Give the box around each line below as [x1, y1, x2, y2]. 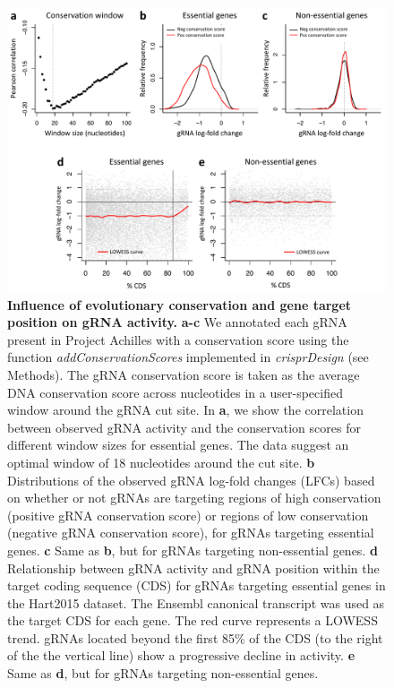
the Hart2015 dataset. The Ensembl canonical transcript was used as [7, 593, 385, 612]
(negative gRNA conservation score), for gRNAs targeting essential [7, 523, 374, 542]
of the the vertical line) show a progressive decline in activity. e [7, 646, 355, 665]
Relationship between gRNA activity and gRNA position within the [7, 558, 380, 577]
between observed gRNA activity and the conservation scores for [7, 417, 361, 436]
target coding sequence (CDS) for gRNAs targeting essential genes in [7, 576, 386, 595]
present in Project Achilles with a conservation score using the [7, 330, 349, 348]
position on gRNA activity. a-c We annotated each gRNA [7, 313, 347, 331]
